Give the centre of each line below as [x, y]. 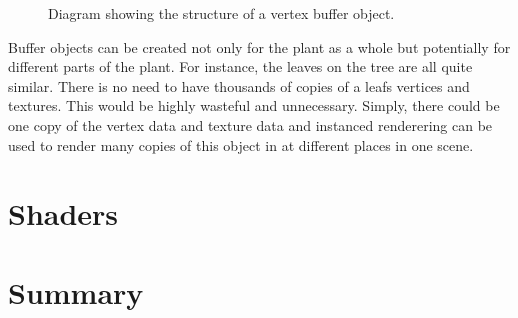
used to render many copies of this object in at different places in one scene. [241, 144]
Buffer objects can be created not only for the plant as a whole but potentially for [259, 46]
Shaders [63, 213]
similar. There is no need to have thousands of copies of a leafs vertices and [239, 85]
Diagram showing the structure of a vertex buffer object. [221, 13]
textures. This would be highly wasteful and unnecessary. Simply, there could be [254, 105]
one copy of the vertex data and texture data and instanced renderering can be [250, 124]
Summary [76, 291]
